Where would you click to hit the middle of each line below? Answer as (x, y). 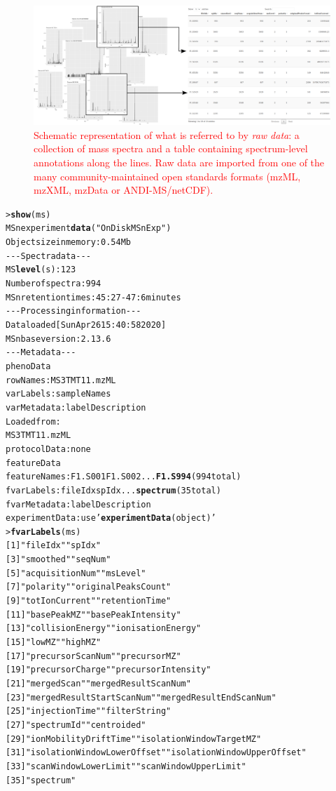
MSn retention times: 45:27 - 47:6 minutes (93, 297)
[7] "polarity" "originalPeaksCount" (89, 587)
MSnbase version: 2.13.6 (58, 339)
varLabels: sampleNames (58, 394)
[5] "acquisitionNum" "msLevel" (76, 573)
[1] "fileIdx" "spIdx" (54, 546)
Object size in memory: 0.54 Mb (69, 242)
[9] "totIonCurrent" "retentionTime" (89, 601)
